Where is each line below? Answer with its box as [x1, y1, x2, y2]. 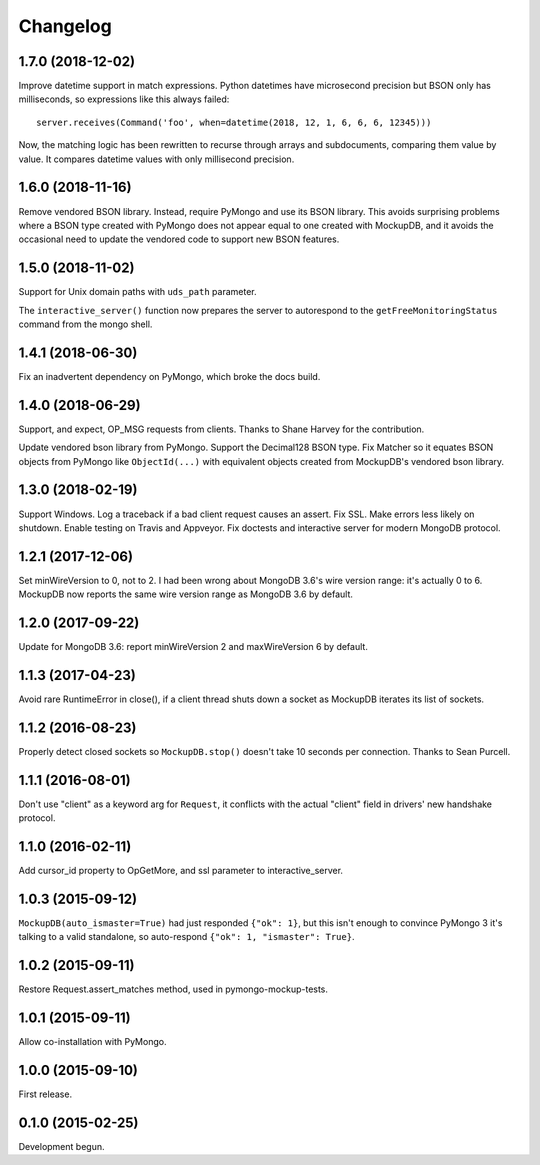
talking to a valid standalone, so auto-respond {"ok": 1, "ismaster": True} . [18, 931, 355, 943]
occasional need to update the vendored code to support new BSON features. [18, 233, 340, 245]
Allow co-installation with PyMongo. [18, 1036, 167, 1048]
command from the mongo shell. [18, 318, 153, 330]
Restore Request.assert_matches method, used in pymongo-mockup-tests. [18, 983, 329, 995]
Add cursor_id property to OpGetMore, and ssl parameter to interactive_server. [18, 865, 344, 877]
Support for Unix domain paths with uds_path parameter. [18, 286, 257, 298]
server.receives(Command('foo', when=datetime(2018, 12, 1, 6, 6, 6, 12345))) [36, 116, 432, 128]
